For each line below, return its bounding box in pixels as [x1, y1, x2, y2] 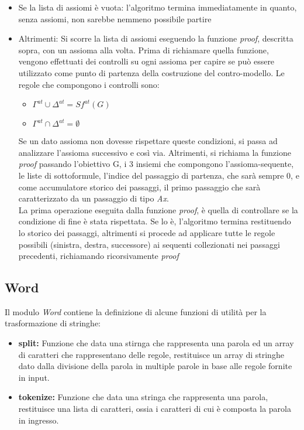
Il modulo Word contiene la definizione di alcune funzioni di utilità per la [5, 305, 267, 318]
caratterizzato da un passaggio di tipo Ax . [18, 192, 169, 204]
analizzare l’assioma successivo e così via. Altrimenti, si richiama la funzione [18, 146, 291, 158]
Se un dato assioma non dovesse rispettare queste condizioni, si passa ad [18, 135, 278, 147]
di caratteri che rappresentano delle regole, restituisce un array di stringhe [18, 348, 284, 360]
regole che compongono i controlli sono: [18, 78, 160, 90]
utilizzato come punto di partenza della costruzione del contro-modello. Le [18, 66, 285, 79]
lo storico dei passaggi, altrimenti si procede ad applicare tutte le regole [18, 226, 275, 238]
